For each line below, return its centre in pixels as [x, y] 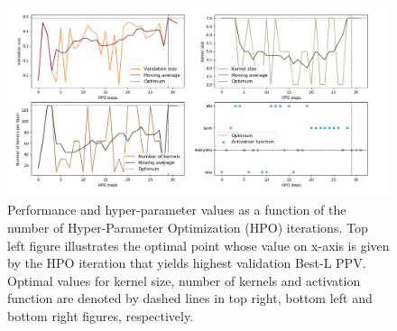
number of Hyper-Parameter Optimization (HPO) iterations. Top [188, 227]
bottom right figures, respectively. [101, 315]
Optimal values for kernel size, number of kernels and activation [184, 280]
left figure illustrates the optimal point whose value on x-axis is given [198, 245]
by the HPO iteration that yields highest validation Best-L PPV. [187, 263]
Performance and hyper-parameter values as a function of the [177, 210]
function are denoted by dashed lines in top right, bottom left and [190, 298]
